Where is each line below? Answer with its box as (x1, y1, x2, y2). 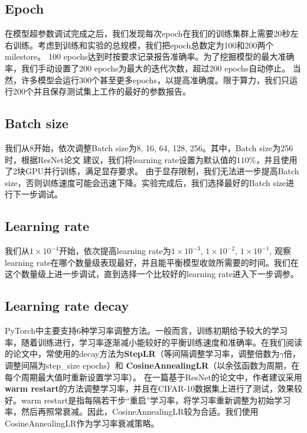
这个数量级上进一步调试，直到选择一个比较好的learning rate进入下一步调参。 (5, 268, 299, 280)
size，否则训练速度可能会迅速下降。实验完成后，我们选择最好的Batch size (5, 176, 286, 188)
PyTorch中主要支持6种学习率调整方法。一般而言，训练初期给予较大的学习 (5, 324, 288, 337)
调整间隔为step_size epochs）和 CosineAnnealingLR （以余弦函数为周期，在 (5, 359, 300, 371)
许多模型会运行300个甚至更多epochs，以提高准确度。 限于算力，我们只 (21, 73, 289, 86)
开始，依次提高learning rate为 (58, 245, 171, 257)
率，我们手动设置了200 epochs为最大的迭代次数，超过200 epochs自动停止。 (5, 61, 290, 74)
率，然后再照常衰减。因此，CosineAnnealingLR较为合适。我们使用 (5, 405, 259, 418)
